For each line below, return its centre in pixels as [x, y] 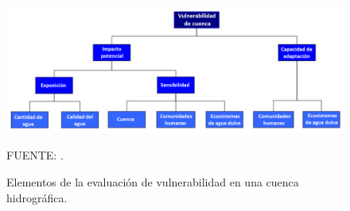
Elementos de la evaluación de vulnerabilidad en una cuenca [153, 182]
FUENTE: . [35, 155]
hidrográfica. [37, 197]
